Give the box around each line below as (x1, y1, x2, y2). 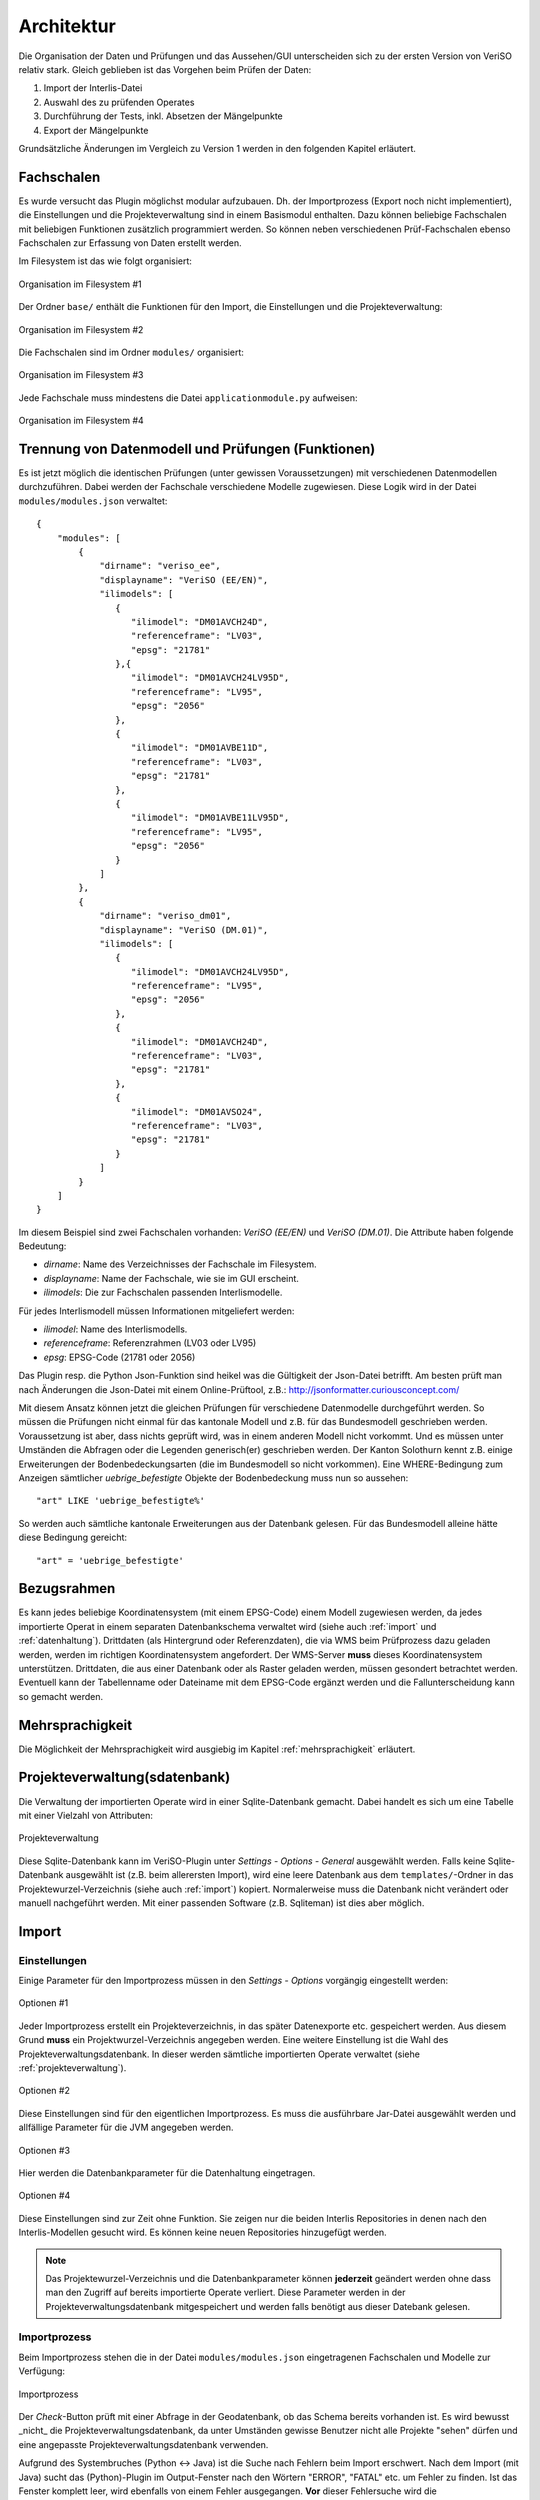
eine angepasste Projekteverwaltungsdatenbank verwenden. (18, 2438, 269, 2450)
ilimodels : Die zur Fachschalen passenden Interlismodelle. (43, 1286, 283, 1299)
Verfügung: (18, 2365, 65, 2377)
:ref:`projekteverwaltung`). (18, 2062, 127, 2074)
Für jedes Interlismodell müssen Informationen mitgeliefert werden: (18, 1305, 295, 1317)
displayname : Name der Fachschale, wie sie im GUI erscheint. (43, 1272, 300, 1284)
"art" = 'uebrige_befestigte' (36, 1555, 185, 1566)
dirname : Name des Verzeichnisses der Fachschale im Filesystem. (43, 1258, 317, 1270)
